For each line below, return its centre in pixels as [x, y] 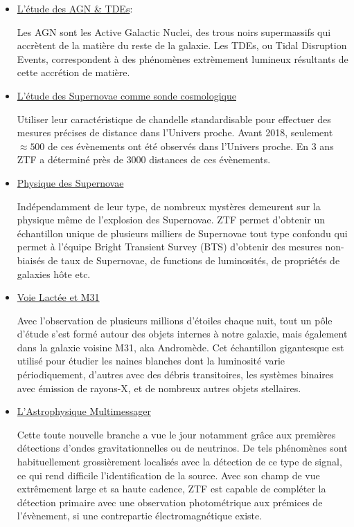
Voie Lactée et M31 [58, 297]
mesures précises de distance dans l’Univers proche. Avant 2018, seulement [175, 132]
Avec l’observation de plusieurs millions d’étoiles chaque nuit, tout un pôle [175, 320]
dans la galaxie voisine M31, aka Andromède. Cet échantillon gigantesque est [180, 347]
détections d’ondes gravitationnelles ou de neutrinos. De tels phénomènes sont [182, 448]
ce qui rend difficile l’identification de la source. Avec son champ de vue [168, 475]
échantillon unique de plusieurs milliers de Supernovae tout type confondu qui [182, 233]
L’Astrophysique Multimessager [84, 411]
